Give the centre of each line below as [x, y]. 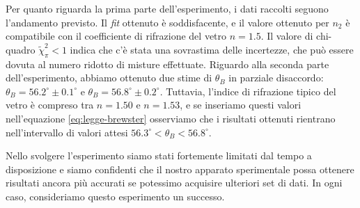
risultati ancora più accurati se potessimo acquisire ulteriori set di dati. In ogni [174, 183]
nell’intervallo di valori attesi [67, 132]
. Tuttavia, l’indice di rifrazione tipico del [248, 91]
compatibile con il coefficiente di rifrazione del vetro [116, 36]
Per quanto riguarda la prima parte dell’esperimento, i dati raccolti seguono [167, 8]
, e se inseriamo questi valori [241, 105]
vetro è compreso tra [50, 105]
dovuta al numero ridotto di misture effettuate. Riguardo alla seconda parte [167, 64]
